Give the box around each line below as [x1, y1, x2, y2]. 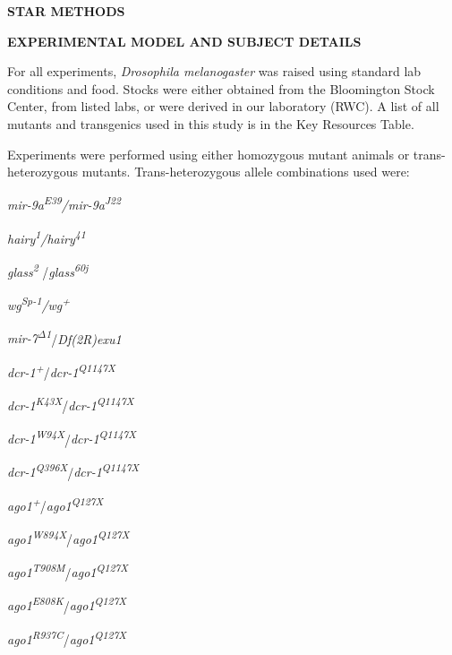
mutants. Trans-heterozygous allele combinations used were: [81, 162, 410, 181]
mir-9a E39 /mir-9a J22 [7, 193, 121, 214]
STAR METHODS [7, 2, 125, 20]
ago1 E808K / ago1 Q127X [7, 593, 127, 615]
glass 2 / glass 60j [7, 260, 89, 280]
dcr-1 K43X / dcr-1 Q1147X [7, 393, 134, 414]
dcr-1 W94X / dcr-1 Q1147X [7, 427, 136, 448]
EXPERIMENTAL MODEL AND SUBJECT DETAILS [7, 31, 362, 50]
